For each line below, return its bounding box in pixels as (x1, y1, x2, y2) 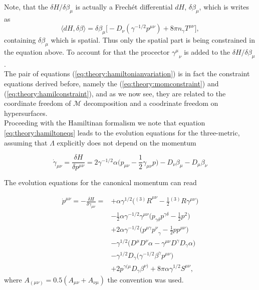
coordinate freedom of (4, 98, 71, 108)
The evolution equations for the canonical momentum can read (4, 177, 197, 188)
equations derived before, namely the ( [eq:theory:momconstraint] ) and (4, 78, 219, 88)
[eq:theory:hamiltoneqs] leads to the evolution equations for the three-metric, (4, 127, 240, 137)
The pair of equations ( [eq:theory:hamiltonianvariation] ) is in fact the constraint (4, 68, 250, 79)
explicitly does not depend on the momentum (57, 137, 196, 148)
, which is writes (199, 2, 249, 12)
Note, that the (4, 2, 48, 12)
